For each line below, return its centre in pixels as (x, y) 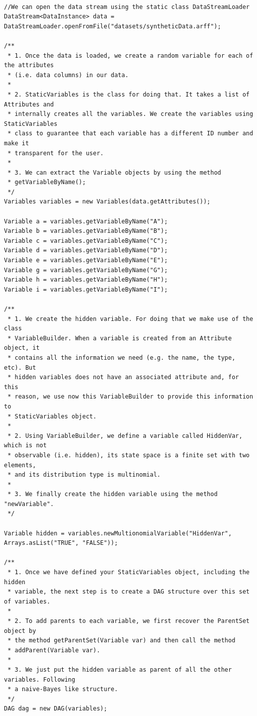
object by (20, 631)
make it (17, 143)
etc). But (20, 367)
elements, (20, 465)
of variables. (27, 601)
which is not (25, 446)
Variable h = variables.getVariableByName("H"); (86, 280)
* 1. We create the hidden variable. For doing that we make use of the (130, 319)
